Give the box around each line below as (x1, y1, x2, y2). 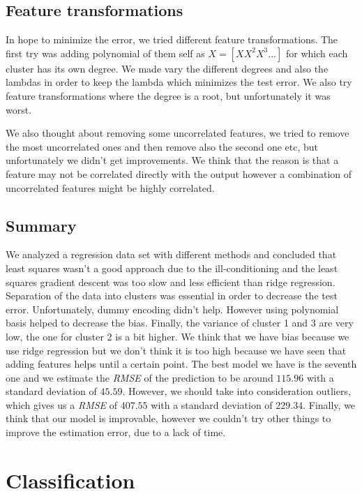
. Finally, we (303, 397, 356, 412)
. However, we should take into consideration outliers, (122, 384, 351, 398)
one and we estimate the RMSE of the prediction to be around (6, 370, 273, 384)
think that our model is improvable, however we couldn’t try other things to (6, 411, 331, 426)
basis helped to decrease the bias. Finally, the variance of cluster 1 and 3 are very (6, 315, 354, 330)
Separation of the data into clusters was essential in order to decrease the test (6, 288, 338, 303)
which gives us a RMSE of (6, 397, 118, 412)
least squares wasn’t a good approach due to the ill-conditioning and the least (6, 260, 338, 275)
